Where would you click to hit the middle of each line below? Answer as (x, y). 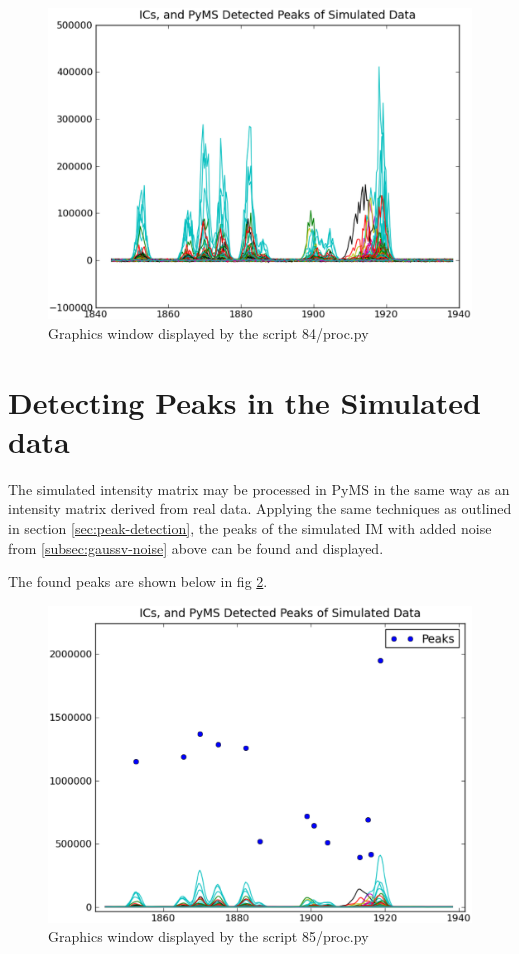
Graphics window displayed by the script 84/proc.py (208, 332)
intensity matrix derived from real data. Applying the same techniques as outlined (260, 508)
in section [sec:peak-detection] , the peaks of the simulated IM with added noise (250, 528)
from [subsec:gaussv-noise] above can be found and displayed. (196, 547)
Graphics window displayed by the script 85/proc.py (208, 936)
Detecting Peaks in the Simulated (244, 401)
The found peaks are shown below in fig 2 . (138, 581)
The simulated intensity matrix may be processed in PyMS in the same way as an (259, 488)
